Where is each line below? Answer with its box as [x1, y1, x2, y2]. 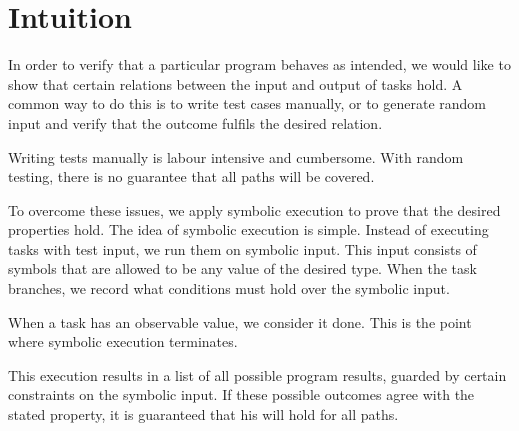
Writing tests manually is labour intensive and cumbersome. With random [8, 146, 464, 167]
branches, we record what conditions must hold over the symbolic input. [8, 278, 450, 299]
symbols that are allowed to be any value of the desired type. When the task [8, 258, 477, 279]
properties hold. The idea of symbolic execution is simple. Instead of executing [8, 219, 489, 240]
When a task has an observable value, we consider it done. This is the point [8, 311, 472, 332]
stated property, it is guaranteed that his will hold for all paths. [8, 404, 399, 425]
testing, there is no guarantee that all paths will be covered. [8, 166, 375, 187]
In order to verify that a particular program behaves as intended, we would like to [8, 54, 511, 75]
